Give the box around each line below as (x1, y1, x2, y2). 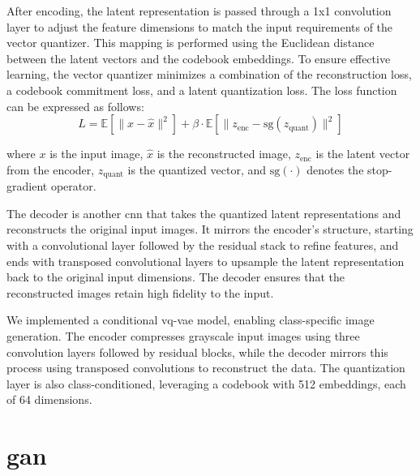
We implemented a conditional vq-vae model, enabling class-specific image (6, 311, 375, 328)
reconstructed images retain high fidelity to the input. (6, 284, 274, 301)
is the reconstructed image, (156, 145, 291, 162)
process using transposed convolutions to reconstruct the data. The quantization (6, 359, 405, 376)
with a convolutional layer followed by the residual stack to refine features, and (6, 236, 399, 253)
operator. (50, 178, 96, 195)
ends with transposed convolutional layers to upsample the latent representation (6, 252, 405, 269)
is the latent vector (315, 145, 410, 162)
